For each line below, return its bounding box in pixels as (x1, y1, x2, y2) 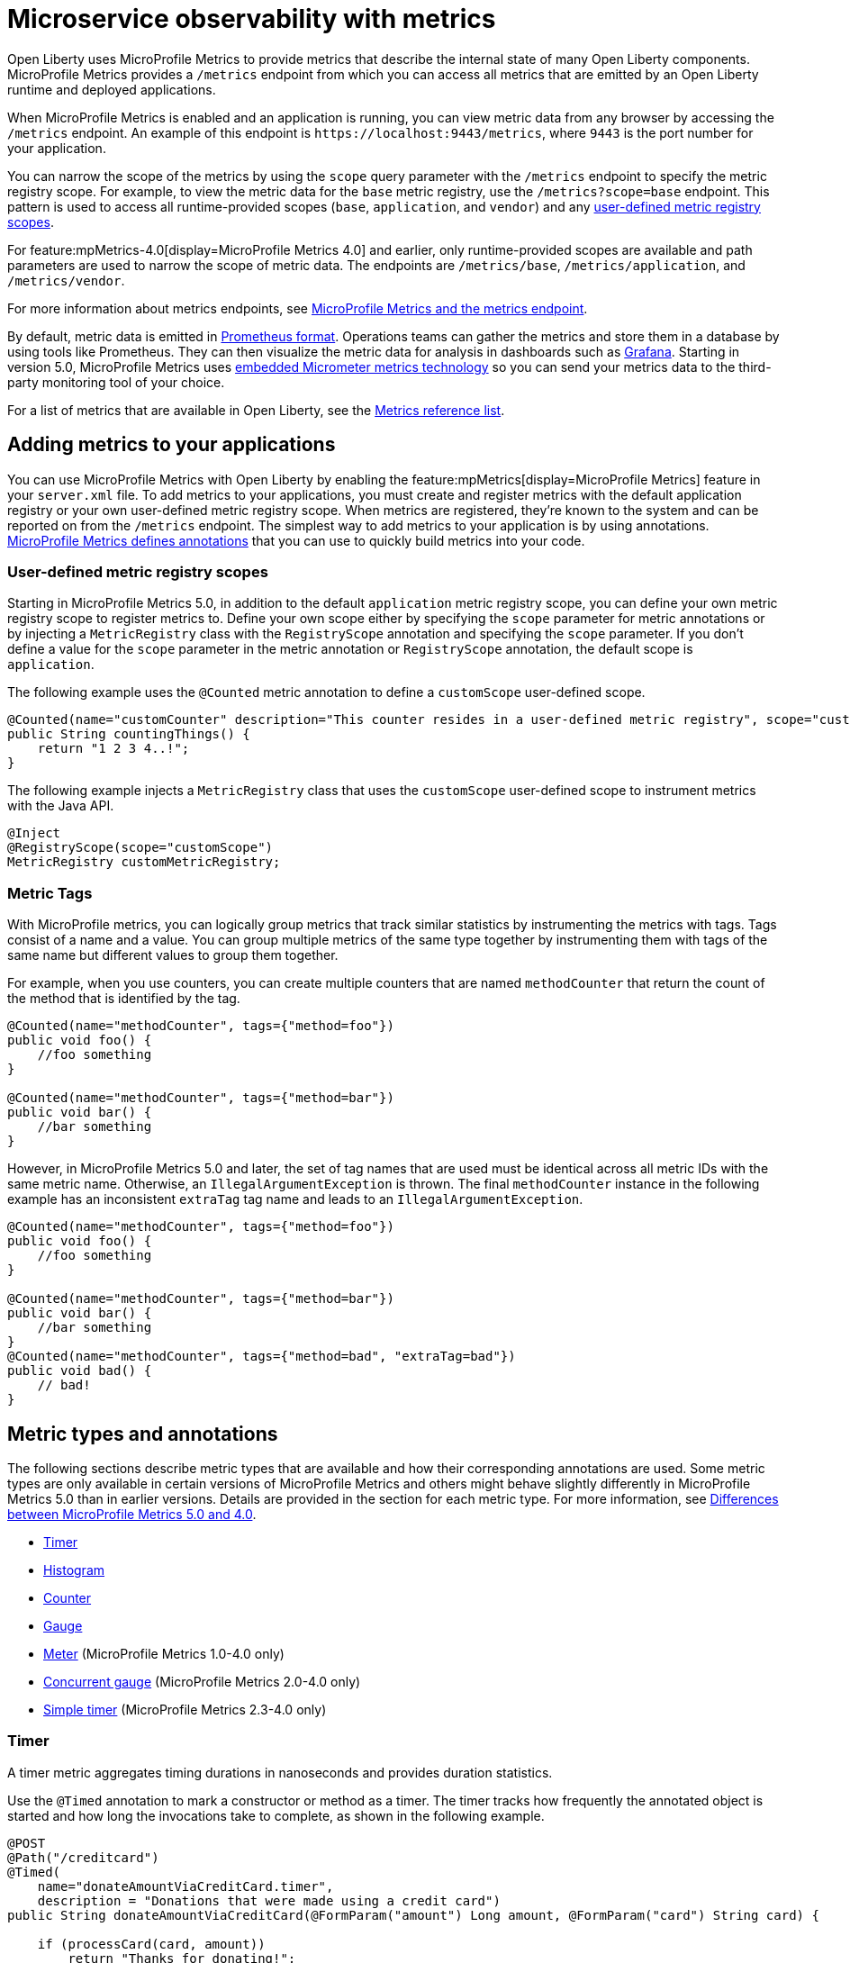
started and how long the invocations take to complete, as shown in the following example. (7, 1807, 545, 1823)
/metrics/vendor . (7, 272, 125, 288)
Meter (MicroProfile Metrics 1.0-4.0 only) (43, 1645, 285, 1661)
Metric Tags (7, 883, 93, 902)
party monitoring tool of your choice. (7, 374, 225, 390)
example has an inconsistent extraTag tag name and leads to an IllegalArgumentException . (7, 1191, 583, 1208)
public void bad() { (7, 1363, 152, 1379)
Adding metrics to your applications (7, 433, 336, 457)
